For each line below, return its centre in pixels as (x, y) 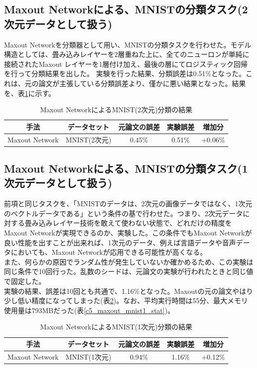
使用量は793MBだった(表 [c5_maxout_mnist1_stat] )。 (89, 310)
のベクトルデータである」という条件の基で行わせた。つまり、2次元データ (124, 213)
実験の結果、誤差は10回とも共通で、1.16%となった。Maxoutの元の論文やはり (129, 291)
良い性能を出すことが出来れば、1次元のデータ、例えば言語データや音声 (120, 242)
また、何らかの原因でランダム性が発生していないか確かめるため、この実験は (129, 261)
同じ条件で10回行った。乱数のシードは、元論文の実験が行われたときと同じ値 (129, 271)
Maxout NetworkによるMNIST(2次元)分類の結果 (116, 110)
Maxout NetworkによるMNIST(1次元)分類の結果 (116, 327)
